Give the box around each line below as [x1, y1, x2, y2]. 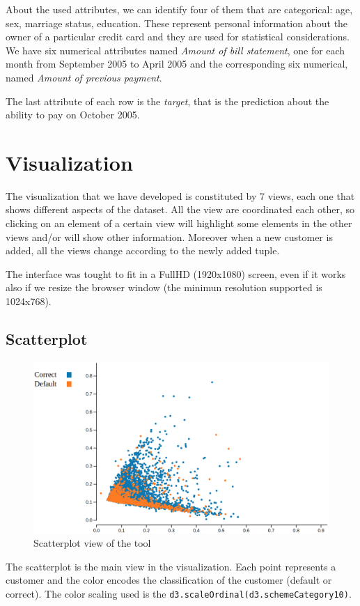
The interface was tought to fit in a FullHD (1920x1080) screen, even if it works [6, 266, 346, 281]
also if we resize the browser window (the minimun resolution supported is [6, 280, 322, 295]
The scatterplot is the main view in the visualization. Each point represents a [6, 559, 336, 573]
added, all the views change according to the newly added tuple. [6, 243, 280, 258]
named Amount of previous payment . [6, 70, 162, 84]
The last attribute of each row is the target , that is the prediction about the [6, 93, 329, 108]
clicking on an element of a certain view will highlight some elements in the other [6, 216, 352, 231]
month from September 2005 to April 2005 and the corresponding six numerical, [6, 56, 348, 71]
